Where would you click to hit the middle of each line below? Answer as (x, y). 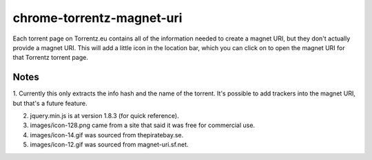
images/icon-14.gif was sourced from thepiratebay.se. (107, 135)
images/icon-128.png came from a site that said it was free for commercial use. (142, 125)
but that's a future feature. (50, 103)
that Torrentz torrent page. (51, 58)
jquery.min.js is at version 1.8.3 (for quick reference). (104, 116)
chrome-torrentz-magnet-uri (97, 18)
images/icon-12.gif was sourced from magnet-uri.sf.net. (109, 145)
